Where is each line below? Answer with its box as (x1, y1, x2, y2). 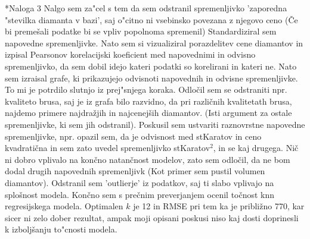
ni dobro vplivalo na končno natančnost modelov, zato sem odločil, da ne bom (5, 153, 290, 165)
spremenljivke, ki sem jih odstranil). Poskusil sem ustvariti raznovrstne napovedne (5, 118, 305, 130)
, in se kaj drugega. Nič (213, 141, 299, 154)
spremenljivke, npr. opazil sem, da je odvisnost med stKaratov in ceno (5, 130, 262, 142)
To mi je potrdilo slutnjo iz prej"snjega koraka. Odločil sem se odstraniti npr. (5, 83, 287, 96)
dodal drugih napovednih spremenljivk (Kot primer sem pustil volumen (5, 165, 265, 177)
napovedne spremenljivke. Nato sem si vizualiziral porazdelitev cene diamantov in (5, 36, 303, 49)
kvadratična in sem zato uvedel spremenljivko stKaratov (5, 141, 210, 154)
